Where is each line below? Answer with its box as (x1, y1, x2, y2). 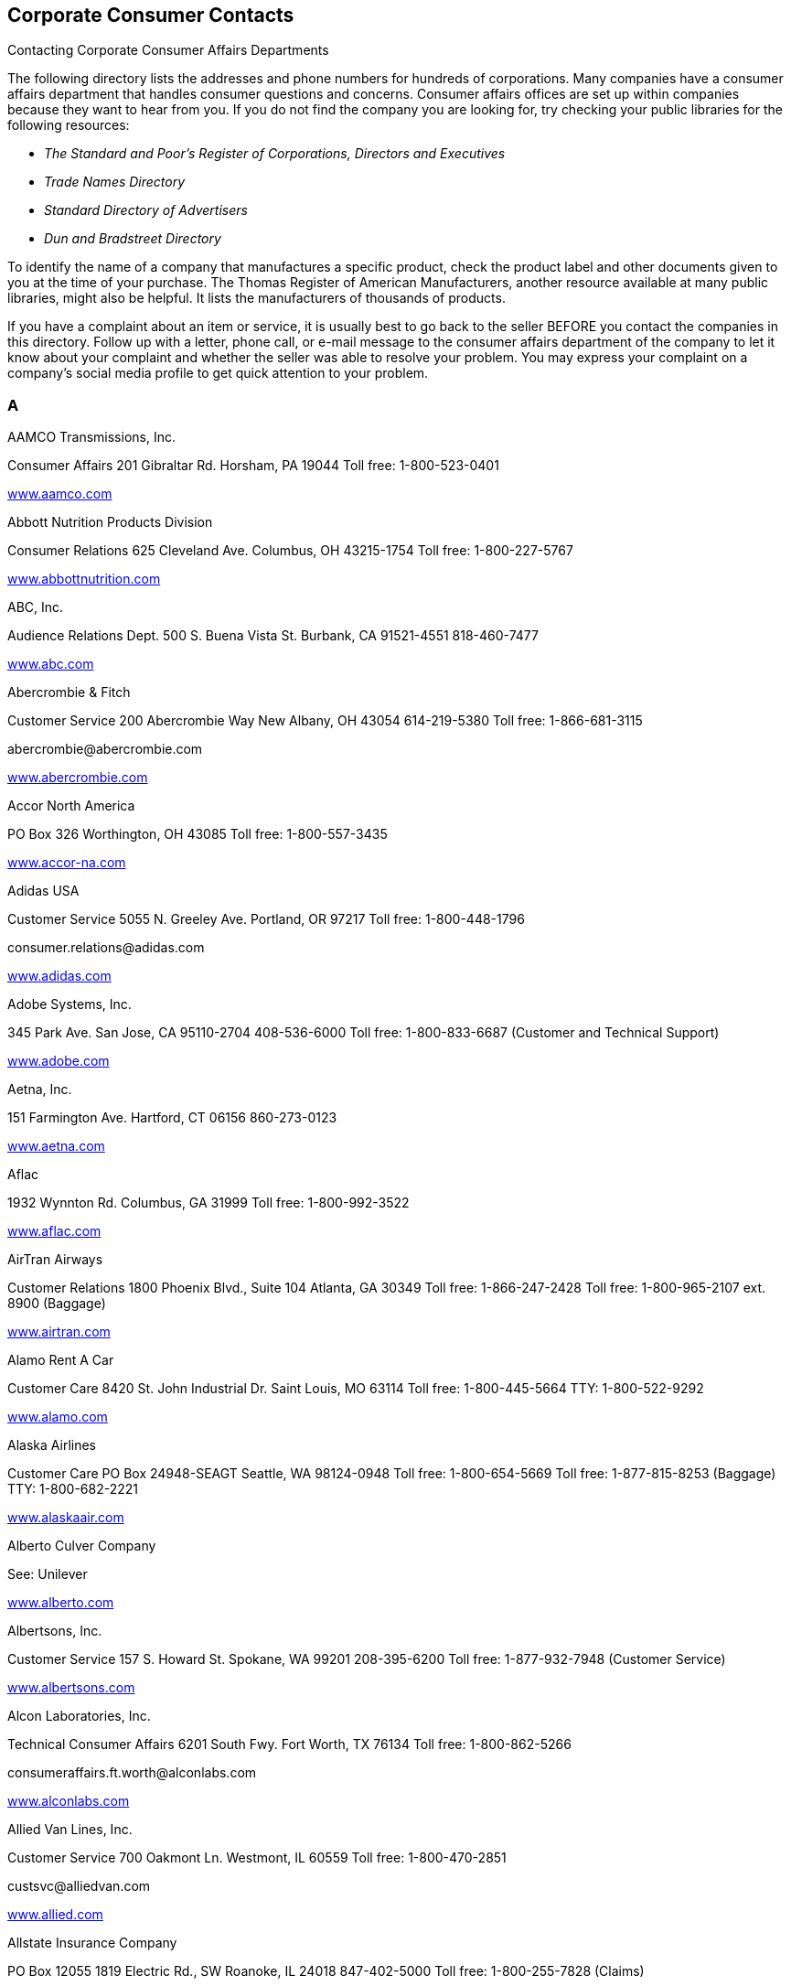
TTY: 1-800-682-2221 (7, 1481, 139, 1498)
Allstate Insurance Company (7, 1935, 177, 1951)
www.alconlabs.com (7, 1793, 130, 1809)
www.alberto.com (7, 1594, 114, 1611)
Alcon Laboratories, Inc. (7, 1708, 151, 1724)
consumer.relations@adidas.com (7, 939, 205, 956)
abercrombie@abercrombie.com (7, 741, 203, 757)
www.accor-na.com (7, 854, 126, 871)
